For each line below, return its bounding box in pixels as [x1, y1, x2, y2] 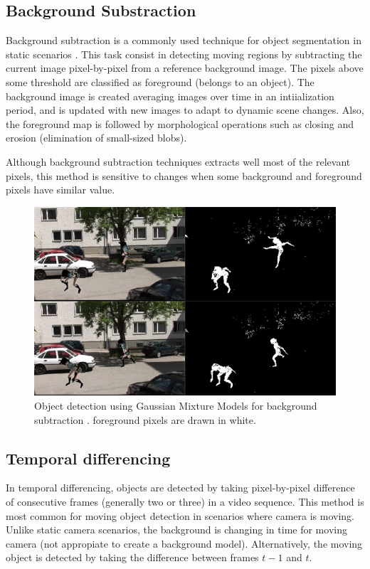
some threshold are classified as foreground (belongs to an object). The [6, 74, 314, 89]
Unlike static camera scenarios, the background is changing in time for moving [6, 522, 347, 537]
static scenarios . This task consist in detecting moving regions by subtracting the [6, 46, 362, 61]
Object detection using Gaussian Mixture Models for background [34, 398, 317, 413]
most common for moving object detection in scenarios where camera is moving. [6, 508, 355, 523]
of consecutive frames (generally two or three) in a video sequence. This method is [6, 494, 364, 509]
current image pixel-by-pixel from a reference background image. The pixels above [6, 60, 364, 75]
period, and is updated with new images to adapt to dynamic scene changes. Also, [6, 102, 364, 117]
